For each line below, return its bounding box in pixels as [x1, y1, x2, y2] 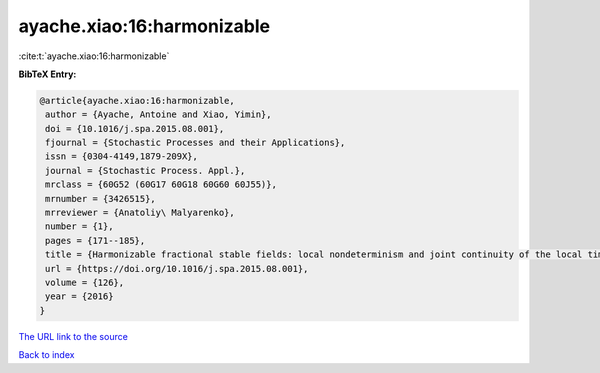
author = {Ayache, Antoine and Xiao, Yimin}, [45, 109, 272, 120]
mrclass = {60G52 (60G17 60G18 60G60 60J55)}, [45, 179, 277, 190]
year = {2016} [45, 291, 114, 302]
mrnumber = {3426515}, [45, 193, 157, 204]
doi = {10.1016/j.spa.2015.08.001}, [45, 123, 225, 134]
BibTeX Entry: [18, 68, 77, 80]
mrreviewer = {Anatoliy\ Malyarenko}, [45, 207, 235, 219]
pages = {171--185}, [45, 235, 146, 246]
